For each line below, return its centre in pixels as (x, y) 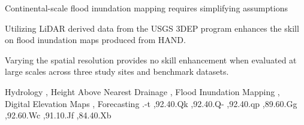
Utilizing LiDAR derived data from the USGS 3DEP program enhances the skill (152, 28)
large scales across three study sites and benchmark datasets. (117, 71)
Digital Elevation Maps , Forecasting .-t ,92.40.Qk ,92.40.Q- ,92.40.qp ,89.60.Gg (151, 103)
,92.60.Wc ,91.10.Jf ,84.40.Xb (58, 115)
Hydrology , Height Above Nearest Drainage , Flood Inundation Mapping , (142, 91)
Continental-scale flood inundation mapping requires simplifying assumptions (146, 8)
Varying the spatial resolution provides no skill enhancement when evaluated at (151, 60)
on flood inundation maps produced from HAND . (95, 40)
